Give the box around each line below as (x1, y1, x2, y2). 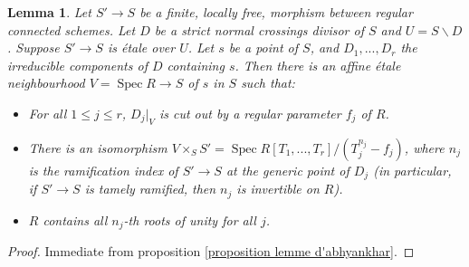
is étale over (107, 38, 176, 57)
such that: (241, 73, 295, 92)
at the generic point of (225, 160, 349, 179)
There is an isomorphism (28, 138, 167, 157)
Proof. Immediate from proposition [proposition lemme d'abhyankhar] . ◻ (7, 242, 415, 261)
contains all (43, 210, 108, 229)
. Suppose (7, 38, 60, 57)
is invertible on (236, 179, 320, 198)
